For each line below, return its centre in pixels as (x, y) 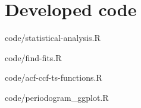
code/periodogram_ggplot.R (57, 97)
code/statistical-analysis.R (53, 38)
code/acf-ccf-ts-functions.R (54, 77)
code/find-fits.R (33, 57)
